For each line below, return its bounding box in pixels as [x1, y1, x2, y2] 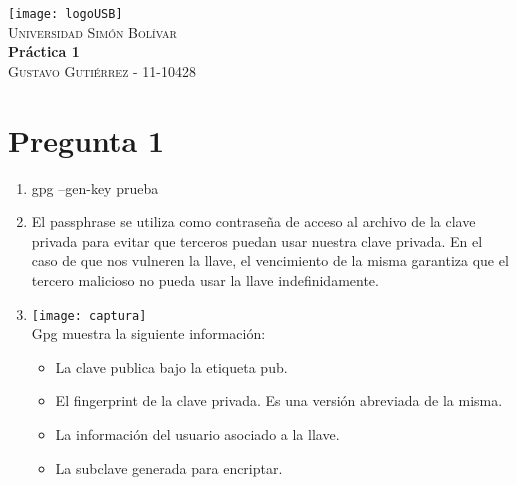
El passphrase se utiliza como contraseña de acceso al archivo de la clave [31, 211, 476, 232]
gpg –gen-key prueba [31, 177, 159, 198]
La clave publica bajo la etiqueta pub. [55, 356, 288, 377]
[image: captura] [31, 308, 147, 323]
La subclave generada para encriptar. [55, 457, 283, 478]
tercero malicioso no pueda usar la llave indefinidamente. [31, 269, 379, 290]
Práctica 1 [8, 41, 80, 62]
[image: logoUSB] [8, 7, 123, 21]
